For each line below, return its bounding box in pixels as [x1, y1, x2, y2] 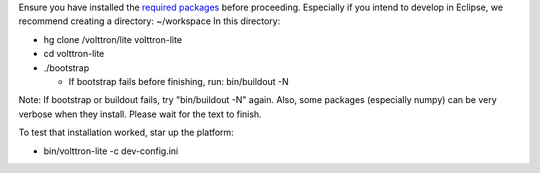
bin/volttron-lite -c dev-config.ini [43, 145, 179, 157]
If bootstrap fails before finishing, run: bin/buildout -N [68, 75, 289, 87]
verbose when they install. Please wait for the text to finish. [18, 108, 262, 120]
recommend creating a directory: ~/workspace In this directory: [18, 15, 281, 27]
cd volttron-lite [43, 48, 105, 60]
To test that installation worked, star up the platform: [18, 126, 234, 139]
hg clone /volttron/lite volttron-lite [43, 33, 183, 45]
